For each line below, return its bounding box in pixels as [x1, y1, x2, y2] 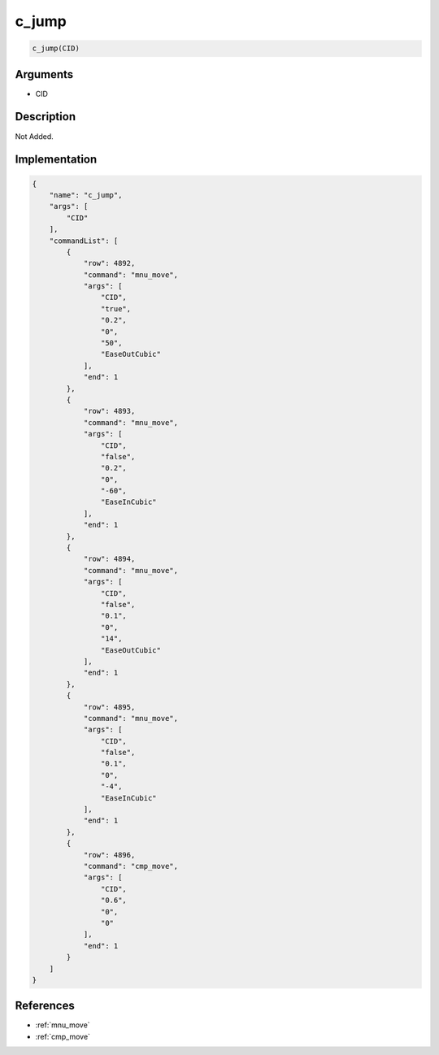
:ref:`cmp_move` [35, 1031, 91, 1041]
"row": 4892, [83, 258, 136, 268]
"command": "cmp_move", [83, 862, 179, 870]
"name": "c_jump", [49, 190, 123, 199]
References [15, 999, 75, 1013]
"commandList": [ [49, 236, 119, 245]
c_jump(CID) [32, 44, 80, 53]
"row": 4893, [83, 406, 136, 416]
